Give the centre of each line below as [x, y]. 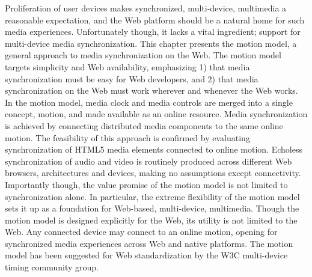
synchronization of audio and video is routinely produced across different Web [148, 161]
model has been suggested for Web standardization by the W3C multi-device [146, 255]
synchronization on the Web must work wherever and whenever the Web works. [151, 90]
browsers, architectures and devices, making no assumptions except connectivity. [153, 173]
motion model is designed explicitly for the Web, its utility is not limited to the [151, 220]
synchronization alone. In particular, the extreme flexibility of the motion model [152, 196]
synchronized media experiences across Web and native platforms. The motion [149, 243]
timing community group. [52, 267]
